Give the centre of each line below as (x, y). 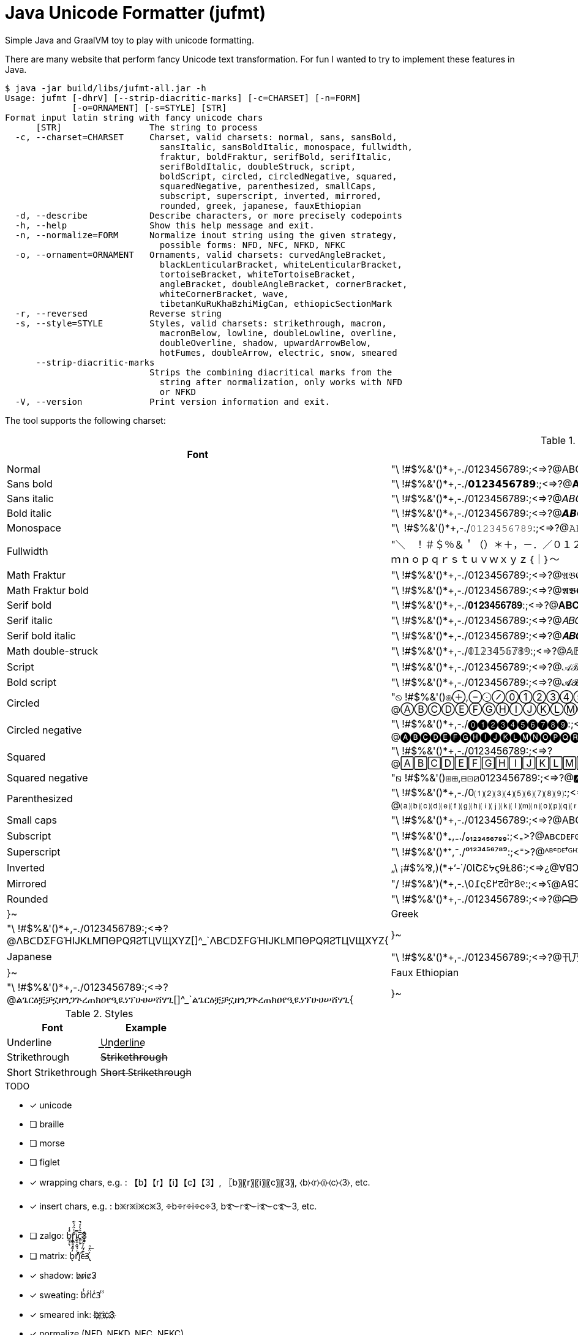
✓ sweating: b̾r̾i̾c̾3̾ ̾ (66, 1295)
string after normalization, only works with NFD (281, 382)
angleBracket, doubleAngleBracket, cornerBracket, (283, 284)
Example (146, 1027)
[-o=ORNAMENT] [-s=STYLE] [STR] (149, 107)
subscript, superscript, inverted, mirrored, (271, 196)
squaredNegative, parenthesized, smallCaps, (268, 186)
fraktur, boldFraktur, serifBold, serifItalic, (276, 156)
